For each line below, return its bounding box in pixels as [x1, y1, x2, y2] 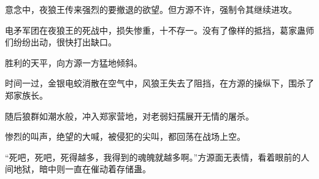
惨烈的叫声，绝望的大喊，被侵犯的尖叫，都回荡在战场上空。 [5, 130, 245, 143]
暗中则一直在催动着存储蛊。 [39, 162, 151, 175]
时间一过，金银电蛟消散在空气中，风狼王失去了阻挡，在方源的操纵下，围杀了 [5, 77, 314, 89]
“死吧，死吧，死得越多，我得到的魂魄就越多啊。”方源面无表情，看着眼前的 [5, 150, 301, 163]
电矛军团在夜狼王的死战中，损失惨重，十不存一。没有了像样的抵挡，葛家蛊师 [5, 23, 314, 36]
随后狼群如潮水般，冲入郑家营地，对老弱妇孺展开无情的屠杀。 [5, 109, 254, 122]
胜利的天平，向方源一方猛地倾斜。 [5, 56, 142, 69]
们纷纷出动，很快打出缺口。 [5, 36, 117, 48]
